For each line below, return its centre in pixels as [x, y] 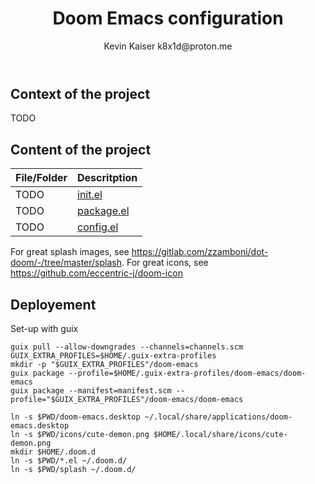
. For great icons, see [165, 263]
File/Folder [41, 178]
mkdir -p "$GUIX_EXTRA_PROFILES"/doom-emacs [104, 364]
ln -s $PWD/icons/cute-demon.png [80, 434]
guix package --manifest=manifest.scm [91, 390]
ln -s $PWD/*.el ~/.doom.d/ [69, 460]
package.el [103, 211]
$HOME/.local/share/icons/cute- [220, 434]
